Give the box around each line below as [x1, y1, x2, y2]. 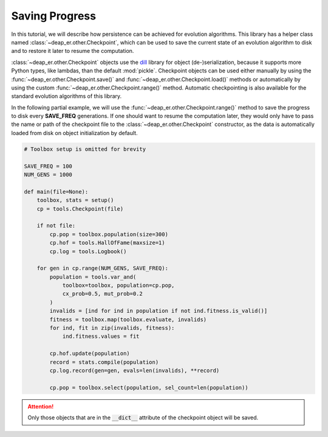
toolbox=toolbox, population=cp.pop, [62, 282, 175, 289]
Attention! [27, 402, 54, 410]
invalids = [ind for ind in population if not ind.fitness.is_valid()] [49, 307, 268, 315]
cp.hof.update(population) [49, 350, 130, 357]
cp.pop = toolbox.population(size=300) [49, 231, 168, 237]
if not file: [36, 222, 76, 229]
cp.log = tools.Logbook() [49, 248, 127, 255]
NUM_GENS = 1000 [24, 171, 73, 178]
